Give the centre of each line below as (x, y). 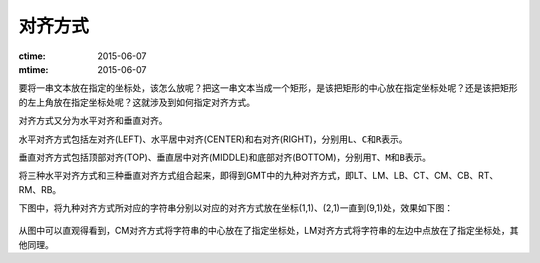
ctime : (32, 56)
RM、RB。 (40, 189)
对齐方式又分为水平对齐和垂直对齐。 (93, 121)
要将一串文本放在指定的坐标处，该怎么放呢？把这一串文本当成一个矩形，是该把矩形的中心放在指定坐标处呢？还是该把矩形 (268, 88)
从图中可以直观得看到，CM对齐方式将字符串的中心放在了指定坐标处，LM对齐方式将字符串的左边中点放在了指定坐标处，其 (268, 231)
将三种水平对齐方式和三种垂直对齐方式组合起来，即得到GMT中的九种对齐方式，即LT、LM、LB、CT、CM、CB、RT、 (258, 176)
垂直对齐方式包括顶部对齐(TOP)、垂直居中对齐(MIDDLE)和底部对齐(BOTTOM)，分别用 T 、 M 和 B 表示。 (225, 157)
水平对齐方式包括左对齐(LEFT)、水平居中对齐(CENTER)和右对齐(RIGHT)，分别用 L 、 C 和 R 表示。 (213, 139)
